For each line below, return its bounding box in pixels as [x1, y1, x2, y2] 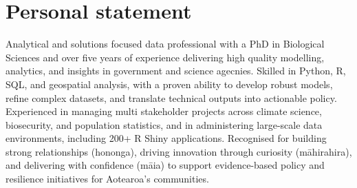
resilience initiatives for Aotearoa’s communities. [6, 171, 209, 186]
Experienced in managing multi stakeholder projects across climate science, [6, 104, 322, 118]
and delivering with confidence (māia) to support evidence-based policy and [6, 158, 325, 172]
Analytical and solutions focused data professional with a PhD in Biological [6, 36, 325, 51]
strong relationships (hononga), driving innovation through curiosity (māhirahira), [6, 144, 352, 158]
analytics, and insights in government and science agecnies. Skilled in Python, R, [6, 63, 346, 78]
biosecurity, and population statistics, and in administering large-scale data [6, 117, 323, 132]
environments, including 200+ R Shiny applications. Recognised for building [6, 131, 327, 145]
